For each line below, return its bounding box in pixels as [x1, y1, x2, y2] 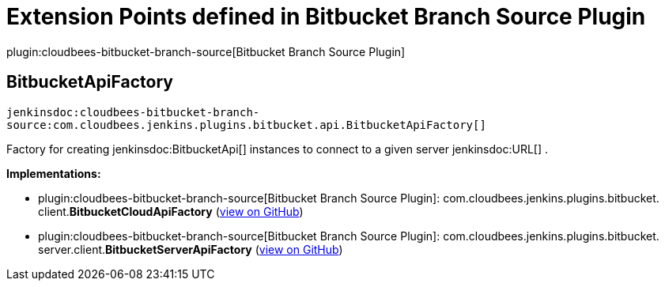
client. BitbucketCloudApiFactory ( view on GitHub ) [38, 204, 304, 218]
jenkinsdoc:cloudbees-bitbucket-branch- [6, 105, 260, 119]
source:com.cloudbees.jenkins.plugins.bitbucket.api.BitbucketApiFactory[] [6, 118, 486, 131]
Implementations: [6, 166, 101, 180]
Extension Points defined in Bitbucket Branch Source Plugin [6, 3, 646, 30]
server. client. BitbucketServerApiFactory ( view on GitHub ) [38, 242, 343, 256]
